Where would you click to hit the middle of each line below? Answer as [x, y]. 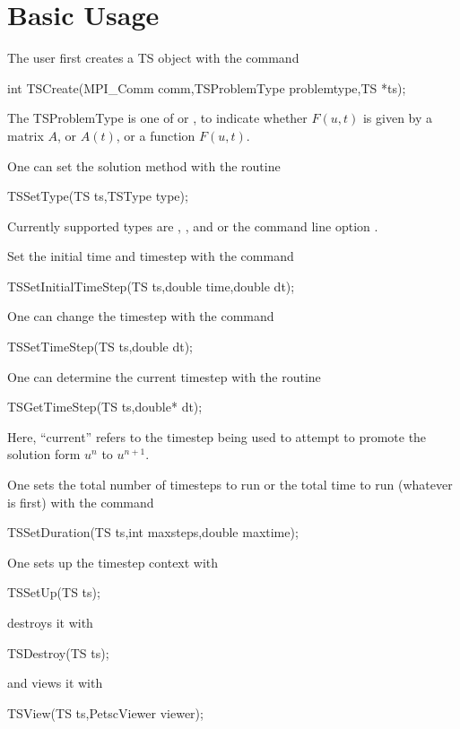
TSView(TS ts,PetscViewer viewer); [105, 712]
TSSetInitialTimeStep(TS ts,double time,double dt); [151, 286]
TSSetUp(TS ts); [54, 592]
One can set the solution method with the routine [144, 165]
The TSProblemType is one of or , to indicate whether [157, 118]
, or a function [156, 135]
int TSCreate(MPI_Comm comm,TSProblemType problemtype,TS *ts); [207, 87]
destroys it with [50, 622]
